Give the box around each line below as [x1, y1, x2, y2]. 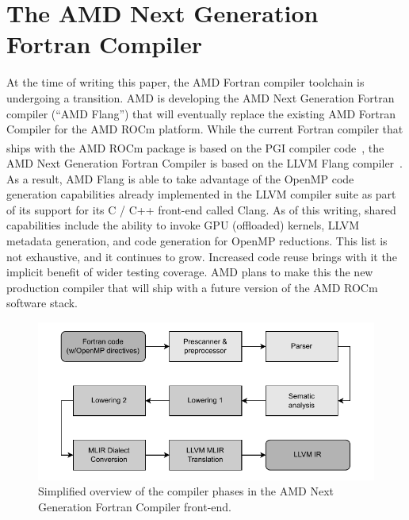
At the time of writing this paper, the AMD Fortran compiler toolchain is [6, 74, 365, 91]
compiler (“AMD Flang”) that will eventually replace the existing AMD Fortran [6, 105, 396, 121]
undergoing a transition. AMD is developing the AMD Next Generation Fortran [6, 89, 395, 106]
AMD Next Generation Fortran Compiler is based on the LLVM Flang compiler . [6, 154, 403, 171]
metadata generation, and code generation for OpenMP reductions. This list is [6, 232, 388, 248]
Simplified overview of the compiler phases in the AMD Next [38, 483, 334, 499]
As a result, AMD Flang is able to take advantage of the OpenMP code [6, 170, 354, 187]
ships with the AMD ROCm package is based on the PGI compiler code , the [6, 139, 384, 156]
